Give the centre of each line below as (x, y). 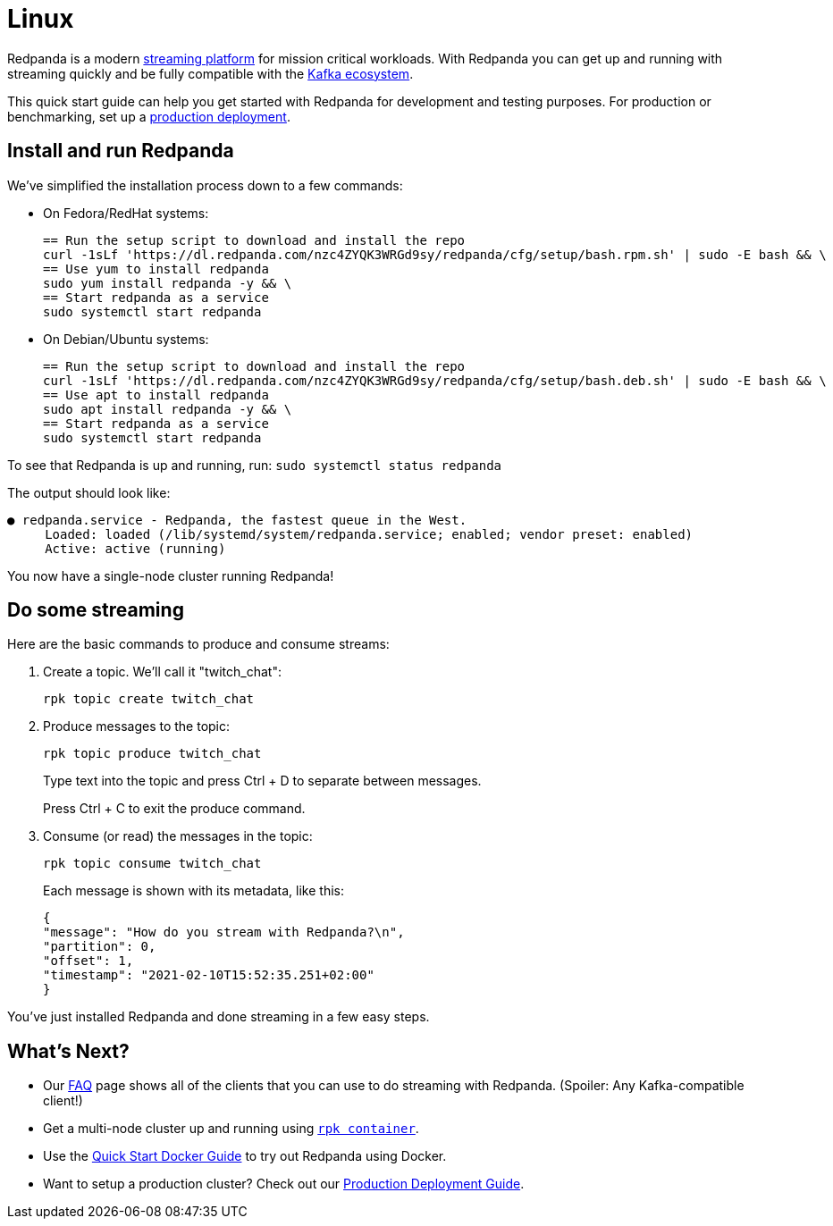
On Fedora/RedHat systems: (126, 213)
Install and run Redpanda (121, 151)
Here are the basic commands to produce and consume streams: (198, 644)
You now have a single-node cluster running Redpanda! (171, 575)
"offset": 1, (88, 961)
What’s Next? (68, 1051)
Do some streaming (96, 610)
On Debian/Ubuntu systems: (126, 339)
